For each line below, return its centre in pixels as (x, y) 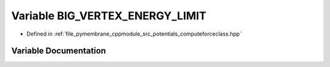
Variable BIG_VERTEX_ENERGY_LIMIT (109, 16)
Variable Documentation (59, 51)
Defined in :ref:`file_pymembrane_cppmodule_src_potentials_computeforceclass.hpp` (134, 34)
